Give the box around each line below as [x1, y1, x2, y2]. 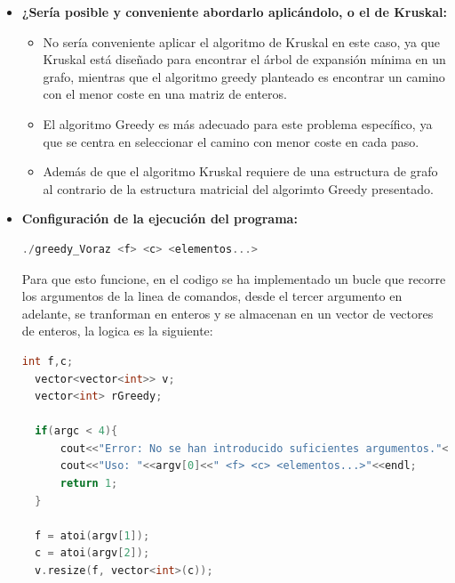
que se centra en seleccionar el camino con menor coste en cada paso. [43, 132, 419, 150]
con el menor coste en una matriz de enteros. [43, 85, 287, 103]
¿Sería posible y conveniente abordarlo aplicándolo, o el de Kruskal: [21, 3, 447, 20]
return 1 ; [60, 477, 118, 490]
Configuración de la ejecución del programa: [21, 209, 298, 228]
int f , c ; [21, 354, 74, 368]
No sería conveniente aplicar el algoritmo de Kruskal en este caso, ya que [43, 32, 441, 51]
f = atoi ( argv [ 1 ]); [35, 529, 150, 542]
